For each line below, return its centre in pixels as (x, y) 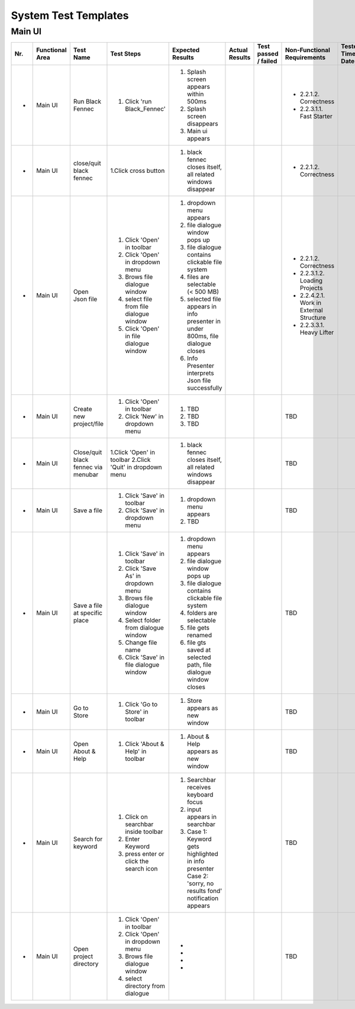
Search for (88, 839)
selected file (204, 299)
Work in (311, 303)
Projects (311, 288)
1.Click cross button (138, 171)
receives (199, 788)
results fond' (205, 891)
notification (203, 898)
